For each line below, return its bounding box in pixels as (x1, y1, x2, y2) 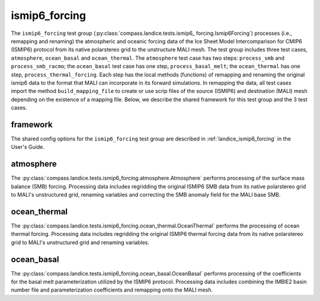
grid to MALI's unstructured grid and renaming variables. (11, 239, 149, 246)
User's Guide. (11, 143, 44, 150)
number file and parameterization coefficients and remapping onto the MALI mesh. (11, 286, 213, 293)
